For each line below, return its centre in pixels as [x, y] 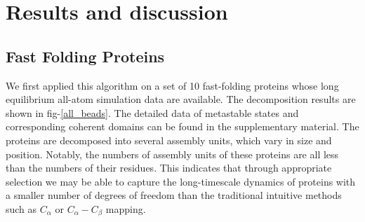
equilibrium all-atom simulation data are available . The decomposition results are [181, 99]
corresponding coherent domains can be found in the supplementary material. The [182, 126]
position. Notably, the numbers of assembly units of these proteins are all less [172, 154]
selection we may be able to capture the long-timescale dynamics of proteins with [181, 181]
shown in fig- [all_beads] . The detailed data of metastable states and [152, 112]
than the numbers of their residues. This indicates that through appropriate [169, 168]
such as [21, 208]
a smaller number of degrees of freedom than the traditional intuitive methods [174, 195]
